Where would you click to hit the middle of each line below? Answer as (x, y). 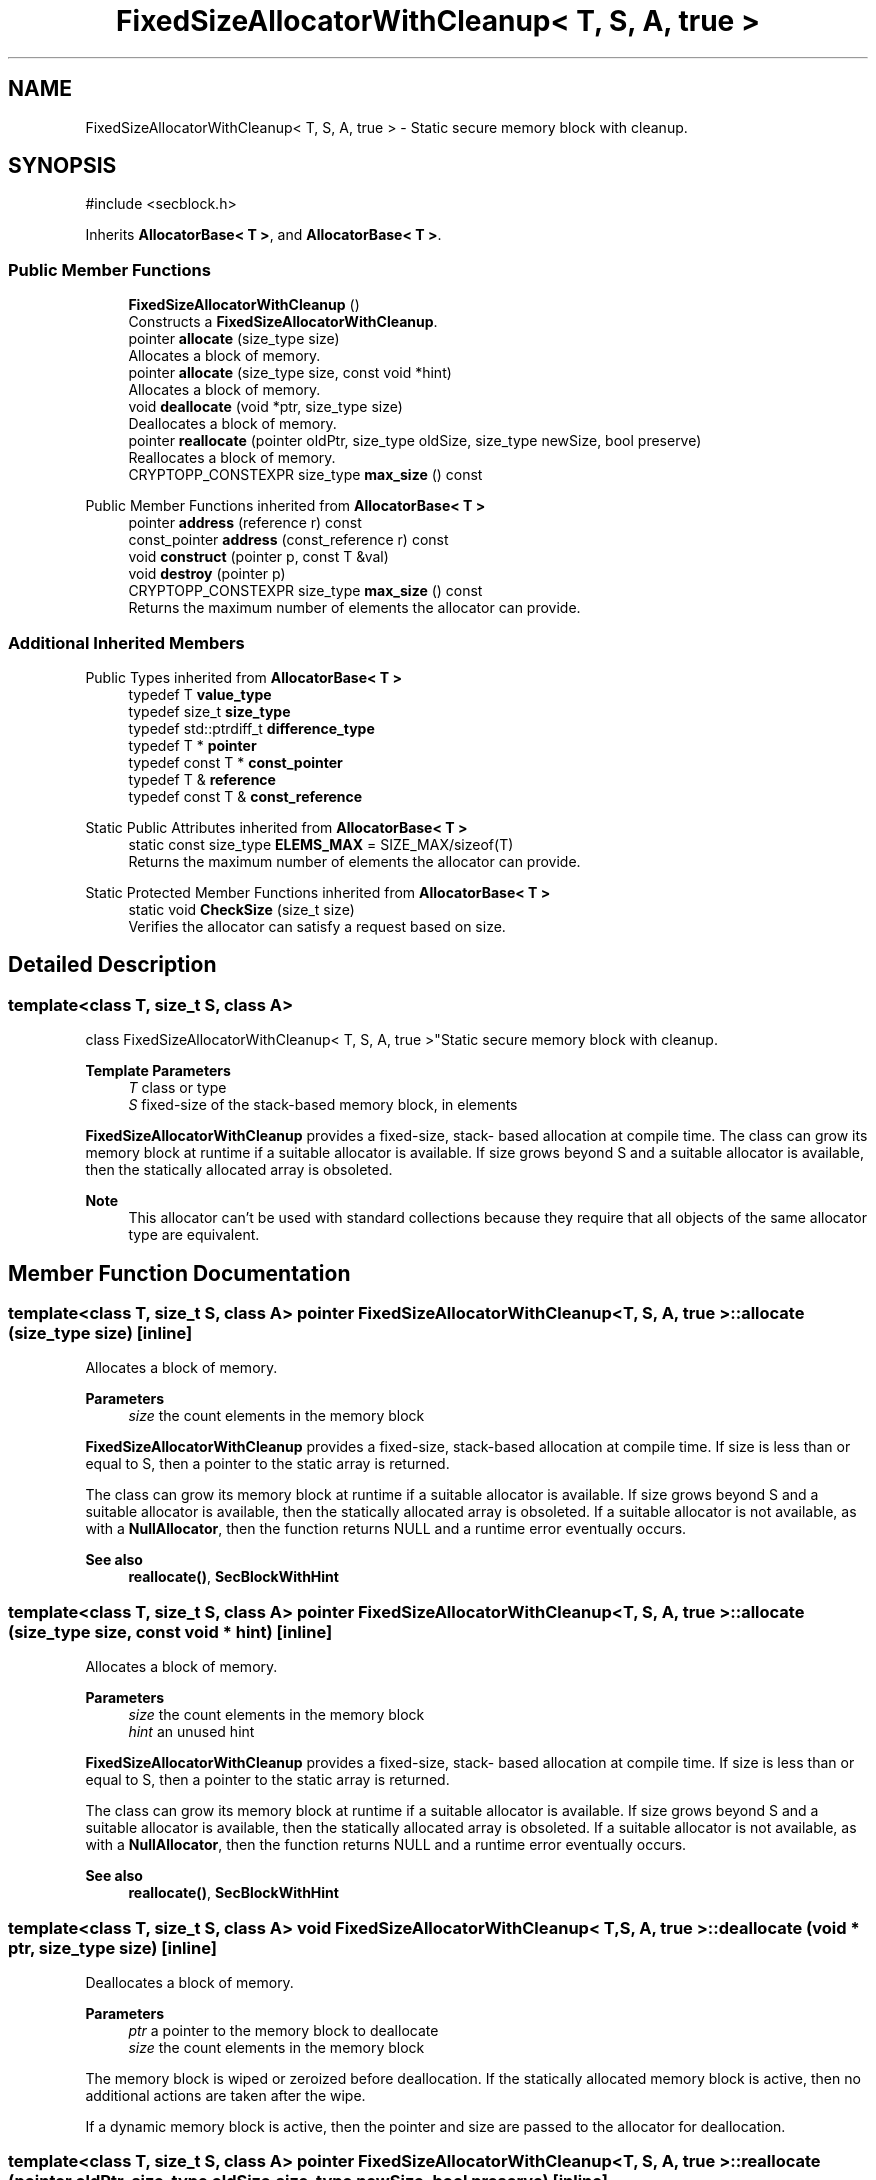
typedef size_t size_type (209, 711)
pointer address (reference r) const (245, 523)
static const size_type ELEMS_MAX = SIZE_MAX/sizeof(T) (321, 844)
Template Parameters (158, 1071)
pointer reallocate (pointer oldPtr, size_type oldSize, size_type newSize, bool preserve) (415, 441)
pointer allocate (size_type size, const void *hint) (290, 373)
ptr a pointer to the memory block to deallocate (283, 2030)
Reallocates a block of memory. (232, 458)
